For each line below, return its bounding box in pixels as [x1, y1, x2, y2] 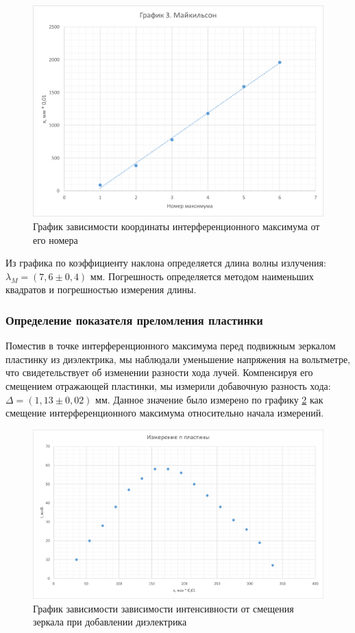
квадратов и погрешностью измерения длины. [5, 282, 197, 297]
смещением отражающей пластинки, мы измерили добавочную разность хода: [5, 379, 331, 393]
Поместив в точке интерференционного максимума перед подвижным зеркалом [5, 338, 336, 353]
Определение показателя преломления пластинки [5, 311, 263, 328]
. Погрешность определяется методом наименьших [102, 269, 314, 283]
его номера [33, 232, 78, 247]
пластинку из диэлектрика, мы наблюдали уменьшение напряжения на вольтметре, [5, 351, 351, 366]
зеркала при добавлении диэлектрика [33, 615, 187, 629]
